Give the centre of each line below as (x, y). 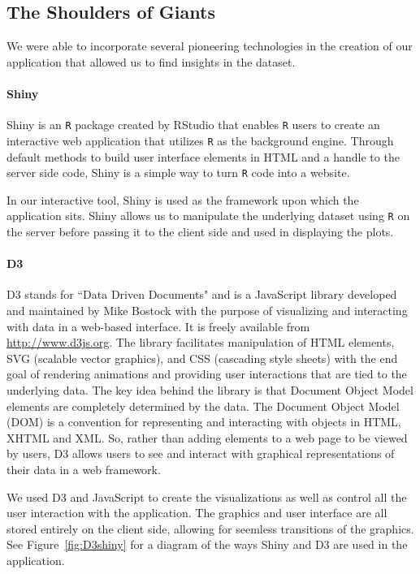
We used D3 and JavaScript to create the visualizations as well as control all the (207, 496)
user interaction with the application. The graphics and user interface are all (197, 513)
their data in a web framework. (84, 469)
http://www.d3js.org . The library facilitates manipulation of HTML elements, (201, 342)
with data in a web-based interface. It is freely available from (158, 326)
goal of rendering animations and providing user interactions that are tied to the (207, 374)
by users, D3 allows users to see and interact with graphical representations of (201, 453)
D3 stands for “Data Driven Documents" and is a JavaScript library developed (202, 294)
